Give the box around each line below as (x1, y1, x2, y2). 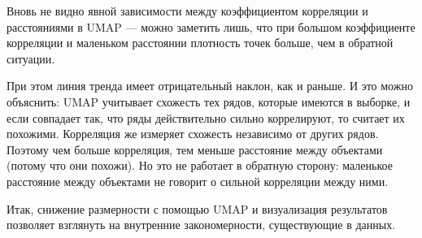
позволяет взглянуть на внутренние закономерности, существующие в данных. (7, 216, 396, 233)
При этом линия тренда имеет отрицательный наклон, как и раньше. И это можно (7, 77, 413, 94)
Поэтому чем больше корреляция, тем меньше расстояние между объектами (7, 141, 383, 158)
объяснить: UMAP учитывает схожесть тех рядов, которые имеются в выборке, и (7, 93, 411, 110)
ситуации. (7, 50, 55, 67)
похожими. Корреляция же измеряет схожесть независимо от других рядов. (7, 125, 379, 142)
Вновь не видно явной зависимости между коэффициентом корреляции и (7, 2, 368, 19)
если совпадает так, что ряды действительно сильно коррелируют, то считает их (7, 109, 405, 126)
